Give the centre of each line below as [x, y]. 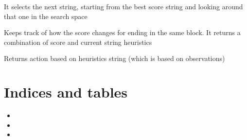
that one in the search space [46, 16]
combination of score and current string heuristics [78, 42]
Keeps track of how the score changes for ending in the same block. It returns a [122, 32]
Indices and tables [66, 92]
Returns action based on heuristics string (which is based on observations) [115, 58]
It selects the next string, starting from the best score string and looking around [123, 6]
